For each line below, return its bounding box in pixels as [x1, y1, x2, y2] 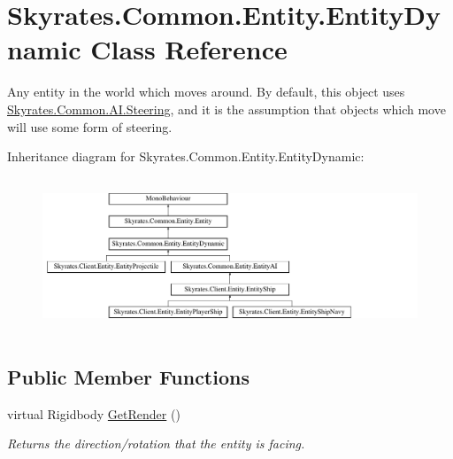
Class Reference [90, 31, 288, 67]
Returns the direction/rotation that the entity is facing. [7, 434, 305, 453]
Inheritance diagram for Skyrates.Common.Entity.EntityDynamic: [7, 147, 365, 166]
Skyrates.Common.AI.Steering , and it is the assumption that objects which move [7, 99, 446, 118]
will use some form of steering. [7, 117, 173, 136]
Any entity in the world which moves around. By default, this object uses [7, 82, 405, 101]
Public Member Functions [7, 363, 250, 391]
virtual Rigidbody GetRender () [7, 404, 180, 423]
